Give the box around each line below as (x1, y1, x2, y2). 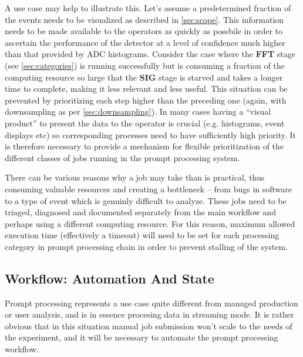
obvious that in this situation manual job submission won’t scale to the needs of (5, 319, 292, 332)
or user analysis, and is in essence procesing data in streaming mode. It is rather (5, 308, 294, 321)
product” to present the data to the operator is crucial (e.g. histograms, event (5, 116, 285, 129)
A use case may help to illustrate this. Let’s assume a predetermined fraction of (5, 2, 291, 14)
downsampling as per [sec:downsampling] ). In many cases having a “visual (5, 105, 271, 118)
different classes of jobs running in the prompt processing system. (5, 151, 240, 164)
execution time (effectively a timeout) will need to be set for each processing (5, 229, 280, 241)
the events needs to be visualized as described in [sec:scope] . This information (5, 13, 284, 25)
